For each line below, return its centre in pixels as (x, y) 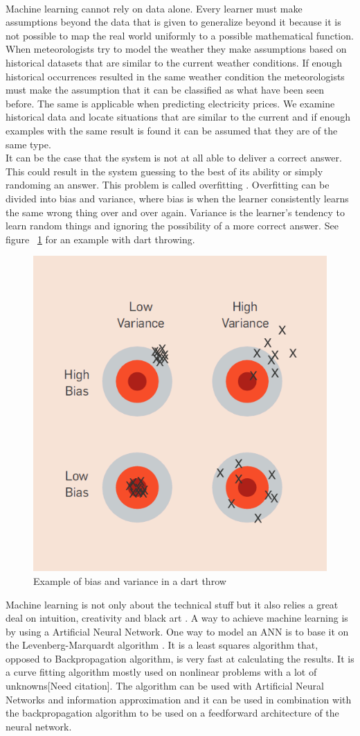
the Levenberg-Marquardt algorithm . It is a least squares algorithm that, (162, 645)
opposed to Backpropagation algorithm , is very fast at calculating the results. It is (180, 658)
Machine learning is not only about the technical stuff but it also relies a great (172, 604)
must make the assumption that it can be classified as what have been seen (165, 90)
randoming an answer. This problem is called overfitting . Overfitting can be (168, 185)
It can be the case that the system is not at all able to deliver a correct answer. (174, 158)
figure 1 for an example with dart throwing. (100, 239)
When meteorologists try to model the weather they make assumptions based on (176, 49)
